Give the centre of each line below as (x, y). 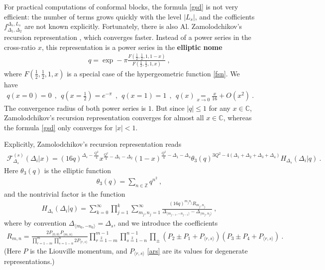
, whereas (237, 118)
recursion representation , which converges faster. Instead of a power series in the (128, 37)
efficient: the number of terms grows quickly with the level (93, 16)
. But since (168, 108)
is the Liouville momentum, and (79, 250)
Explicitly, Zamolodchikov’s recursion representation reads (93, 144)
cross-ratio (20, 47)
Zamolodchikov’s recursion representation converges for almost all (104, 118)
